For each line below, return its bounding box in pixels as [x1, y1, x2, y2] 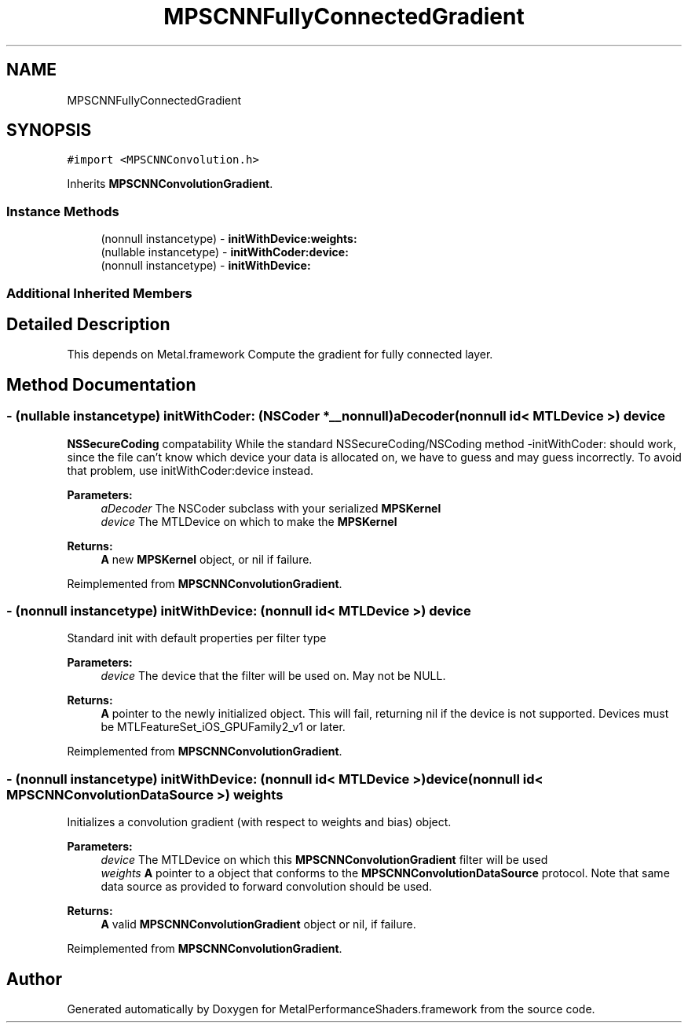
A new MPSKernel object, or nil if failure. [101, 552, 313, 566]
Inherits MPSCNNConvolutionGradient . [67, 177, 273, 191]
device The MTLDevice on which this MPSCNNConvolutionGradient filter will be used [101, 853, 548, 867]
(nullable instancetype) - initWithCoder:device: [101, 245, 349, 259]
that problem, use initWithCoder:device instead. [67, 463, 314, 477]
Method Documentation [6, 374, 196, 395]
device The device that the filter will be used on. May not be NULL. [101, 669, 446, 683]
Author [6, 968, 62, 989]
